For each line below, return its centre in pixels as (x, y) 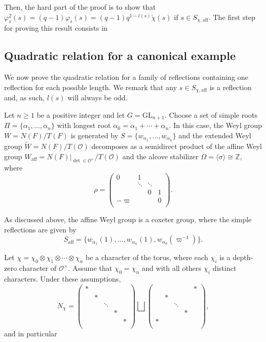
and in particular (31, 333)
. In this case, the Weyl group (215, 125)
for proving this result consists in (56, 28)
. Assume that (90, 268)
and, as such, (25, 98)
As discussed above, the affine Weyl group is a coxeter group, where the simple (128, 219)
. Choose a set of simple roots (211, 114)
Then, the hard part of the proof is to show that (80, 7)
